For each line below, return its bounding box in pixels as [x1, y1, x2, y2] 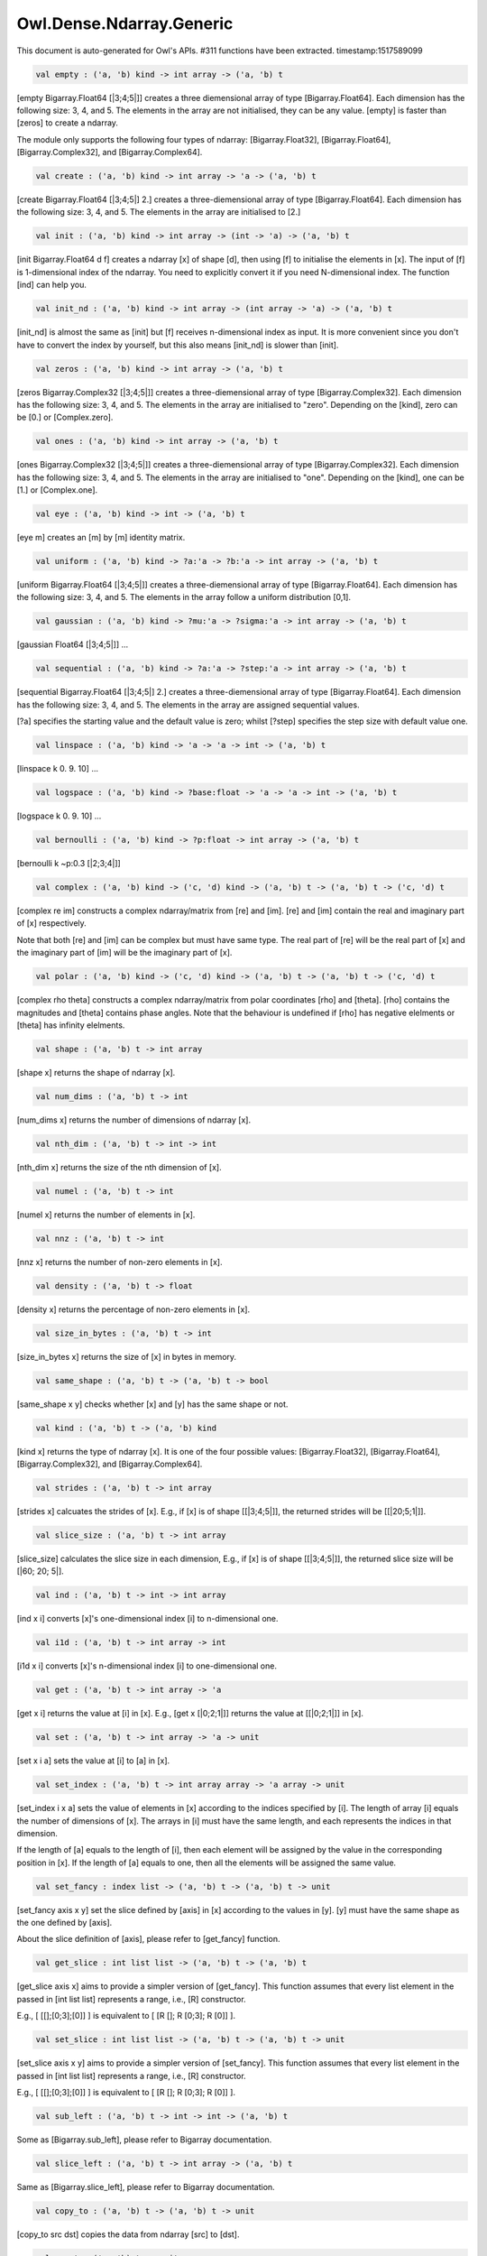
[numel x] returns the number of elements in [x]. [16, 1209, 196, 1220]
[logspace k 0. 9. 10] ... [16, 810, 102, 821]
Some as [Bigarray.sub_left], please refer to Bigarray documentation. [16, 2134, 272, 2145]
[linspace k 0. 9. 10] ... [16, 763, 99, 774]
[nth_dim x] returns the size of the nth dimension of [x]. [16, 1161, 222, 1172]
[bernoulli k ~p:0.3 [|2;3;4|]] [16, 858, 121, 868]
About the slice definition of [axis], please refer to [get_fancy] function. [16, 1934, 280, 1945]
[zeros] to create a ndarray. [16, 117, 119, 128]
